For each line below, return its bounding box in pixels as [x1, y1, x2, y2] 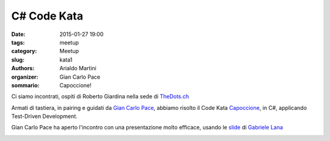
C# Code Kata [11, 9, 84, 23]
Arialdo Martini [59, 65, 97, 72]
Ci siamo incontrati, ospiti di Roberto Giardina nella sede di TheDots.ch [11, 93, 189, 100]
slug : [11, 56, 24, 63]
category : [11, 48, 37, 55]
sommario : [11, 81, 40, 89]
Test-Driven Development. [11, 113, 78, 120]
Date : [11, 31, 26, 38]
